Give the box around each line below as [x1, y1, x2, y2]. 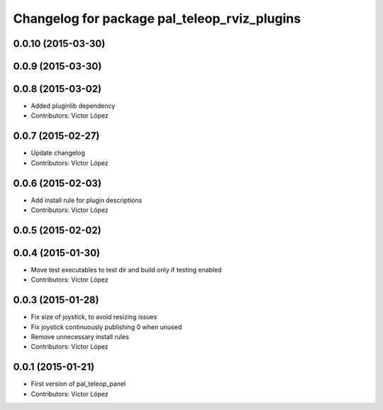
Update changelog [30, 149, 85, 157]
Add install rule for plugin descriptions [30, 196, 143, 204]
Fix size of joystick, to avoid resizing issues [30, 313, 157, 321]
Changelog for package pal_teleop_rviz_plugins [13, 11, 301, 26]
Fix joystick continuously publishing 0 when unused [30, 323, 182, 331]
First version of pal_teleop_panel [30, 379, 126, 388]
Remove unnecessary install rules [30, 333, 129, 341]
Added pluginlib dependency [30, 101, 116, 110]
